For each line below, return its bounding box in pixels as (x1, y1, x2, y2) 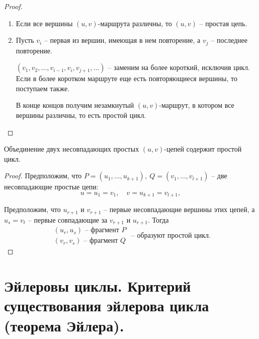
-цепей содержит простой (164, 144, 242, 154)
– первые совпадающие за (28, 214, 108, 225)
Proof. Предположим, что (4, 170, 82, 181)
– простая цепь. (199, 18, 247, 28)
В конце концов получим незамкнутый (16, 100, 134, 110)
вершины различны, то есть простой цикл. (16, 110, 146, 120)
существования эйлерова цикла (4, 295, 209, 316)
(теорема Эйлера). (4, 315, 124, 335)
